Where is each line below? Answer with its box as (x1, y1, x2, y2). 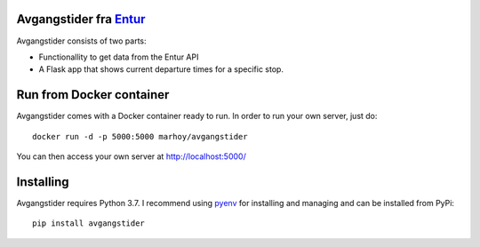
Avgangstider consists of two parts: (16, 36, 147, 46)
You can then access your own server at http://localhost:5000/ (16, 151, 246, 162)
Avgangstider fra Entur (16, 12, 146, 27)
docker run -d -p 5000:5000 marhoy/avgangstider (32, 131, 248, 141)
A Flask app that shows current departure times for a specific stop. (38, 64, 284, 75)
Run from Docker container (16, 87, 170, 102)
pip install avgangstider (32, 219, 146, 228)
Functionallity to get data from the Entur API (38, 52, 199, 62)
